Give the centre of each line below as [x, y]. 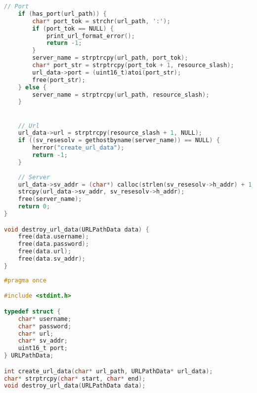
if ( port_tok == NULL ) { [73, 28]
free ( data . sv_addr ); [52, 259]
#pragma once [25, 280]
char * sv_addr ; [43, 341]
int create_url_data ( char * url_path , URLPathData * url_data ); [108, 371]
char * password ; [45, 326]
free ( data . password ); [53, 244]
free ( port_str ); [59, 80]
